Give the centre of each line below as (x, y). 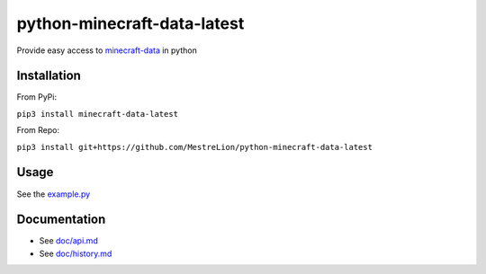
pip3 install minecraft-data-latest (98, 114)
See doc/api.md (68, 241)
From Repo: (38, 130)
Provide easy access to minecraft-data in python (107, 50)
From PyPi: (37, 97)
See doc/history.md (76, 253)
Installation (49, 76)
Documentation (61, 220)
